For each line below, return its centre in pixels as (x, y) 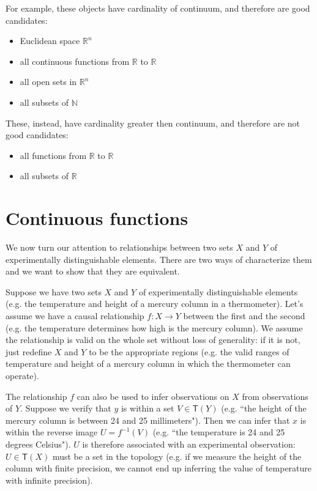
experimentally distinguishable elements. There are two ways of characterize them (159, 259)
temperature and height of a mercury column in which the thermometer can (148, 364)
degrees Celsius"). (38, 444)
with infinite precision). (49, 480)
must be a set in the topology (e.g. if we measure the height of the (177, 456)
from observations (275, 396)
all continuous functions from (75, 61)
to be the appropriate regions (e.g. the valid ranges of (189, 351)
